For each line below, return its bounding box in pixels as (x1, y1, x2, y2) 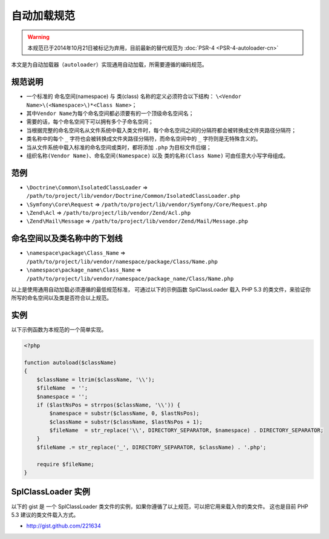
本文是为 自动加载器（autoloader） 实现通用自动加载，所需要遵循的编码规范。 (11, 61, 208, 68)
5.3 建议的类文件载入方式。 (11, 511, 79, 518)
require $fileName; (36, 460, 95, 468)
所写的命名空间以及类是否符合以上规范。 (11, 294, 112, 302)
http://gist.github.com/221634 (26, 522, 101, 529)
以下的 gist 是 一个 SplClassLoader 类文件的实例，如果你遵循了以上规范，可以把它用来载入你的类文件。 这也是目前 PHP (11, 503, 308, 510)
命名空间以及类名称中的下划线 (11, 234, 123, 244)
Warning (27, 33, 50, 41)
